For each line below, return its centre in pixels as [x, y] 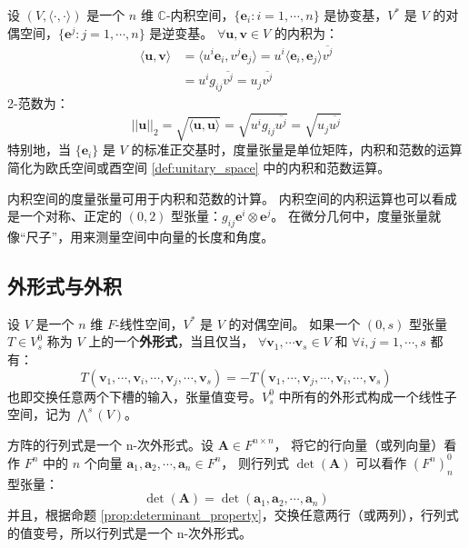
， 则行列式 [255, 462]
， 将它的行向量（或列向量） [359, 444]
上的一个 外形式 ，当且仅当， [171, 341]
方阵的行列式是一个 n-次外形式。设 [111, 444]
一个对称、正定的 [70, 216]
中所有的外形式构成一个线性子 [368, 396]
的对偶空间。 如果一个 [294, 323]
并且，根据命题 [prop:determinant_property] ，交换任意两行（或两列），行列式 [233, 515]
